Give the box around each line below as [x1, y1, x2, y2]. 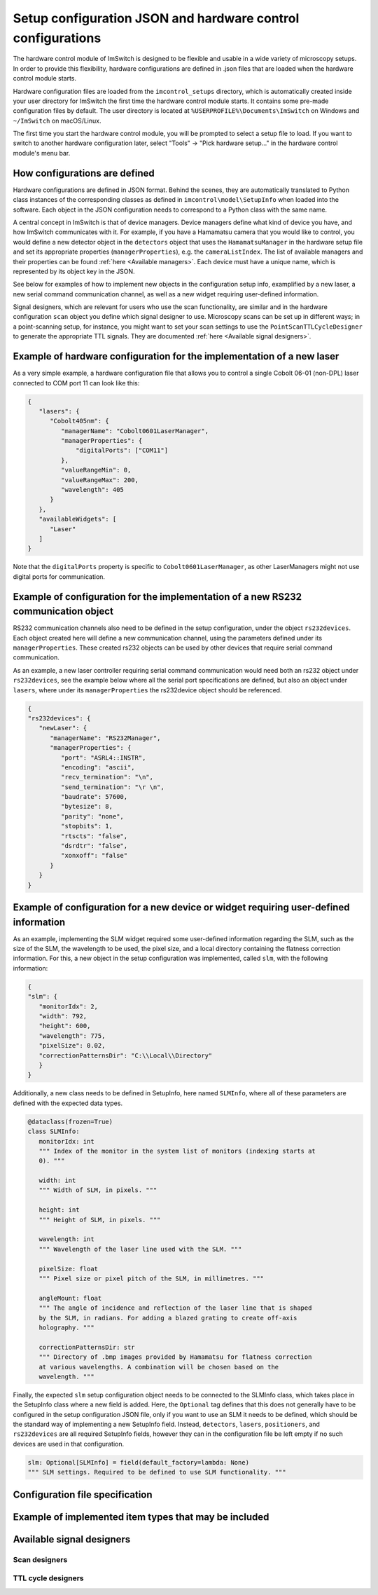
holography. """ [38, 1323, 94, 1332]
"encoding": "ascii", [60, 763, 136, 771]
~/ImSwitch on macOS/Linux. [13, 116, 101, 125]
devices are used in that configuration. [13, 1439, 125, 1448]
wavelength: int [38, 1235, 94, 1243]
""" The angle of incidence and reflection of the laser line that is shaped [38, 1304, 312, 1312]
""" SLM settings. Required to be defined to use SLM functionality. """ [27, 1468, 286, 1477]
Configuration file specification [13, 1488, 153, 1500]
